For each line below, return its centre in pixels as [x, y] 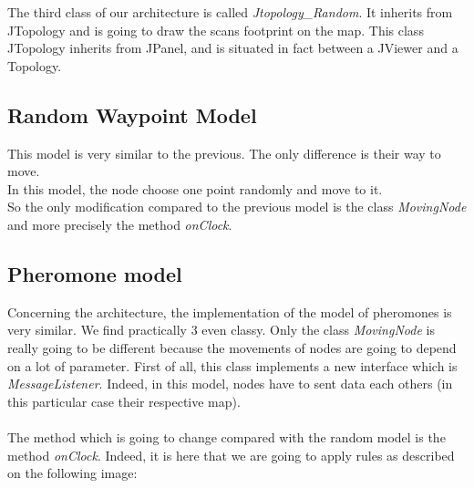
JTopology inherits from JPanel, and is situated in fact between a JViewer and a [233, 48]
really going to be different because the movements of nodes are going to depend [232, 347]
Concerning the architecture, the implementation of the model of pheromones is [230, 311]
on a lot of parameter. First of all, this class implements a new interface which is [232, 365]
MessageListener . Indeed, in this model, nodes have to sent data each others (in [230, 384]
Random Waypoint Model [132, 114]
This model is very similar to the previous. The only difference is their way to [224, 153]
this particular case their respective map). [124, 401]
